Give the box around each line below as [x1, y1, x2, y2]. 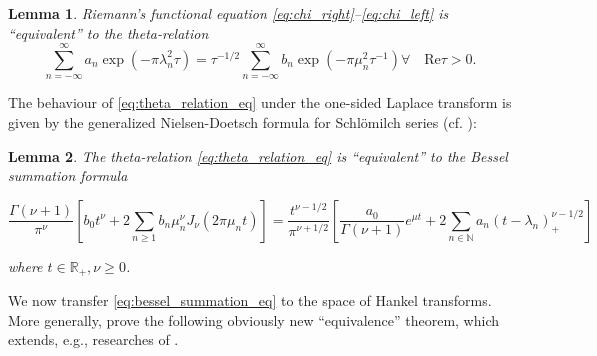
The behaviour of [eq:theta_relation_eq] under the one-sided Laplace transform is [8, 92, 512, 113]
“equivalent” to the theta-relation [8, 22, 209, 43]
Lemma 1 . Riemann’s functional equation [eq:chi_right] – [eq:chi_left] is [8, 3, 449, 23]
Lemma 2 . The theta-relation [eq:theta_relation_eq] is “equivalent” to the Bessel [8, 145, 508, 166]
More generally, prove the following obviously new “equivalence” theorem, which [8, 309, 500, 330]
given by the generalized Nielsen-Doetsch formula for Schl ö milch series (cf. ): [8, 111, 477, 132]
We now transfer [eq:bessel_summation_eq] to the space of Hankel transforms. [8, 290, 492, 311]
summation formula [8, 165, 128, 186]
